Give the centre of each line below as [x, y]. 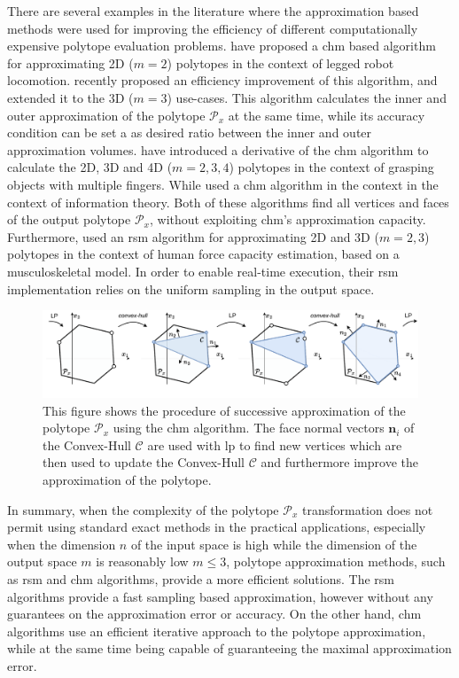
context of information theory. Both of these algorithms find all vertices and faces [228, 202]
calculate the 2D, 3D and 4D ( [90, 167]
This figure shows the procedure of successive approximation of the [224, 410]
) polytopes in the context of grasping [331, 167]
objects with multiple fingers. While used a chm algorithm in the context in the [223, 184]
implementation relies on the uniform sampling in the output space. [191, 288]
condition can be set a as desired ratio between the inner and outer [190, 132]
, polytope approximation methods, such [336, 561]
